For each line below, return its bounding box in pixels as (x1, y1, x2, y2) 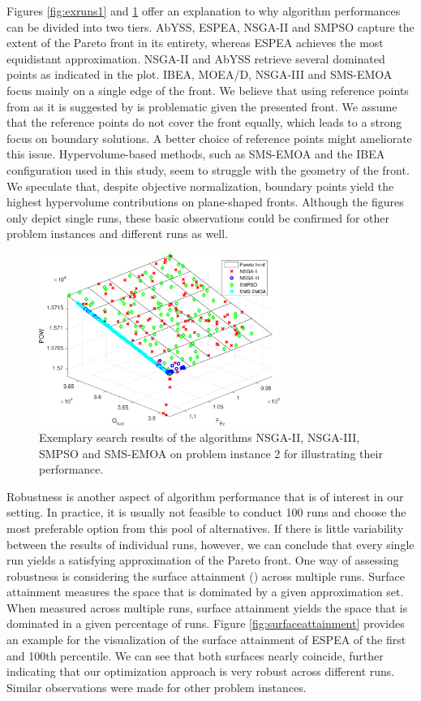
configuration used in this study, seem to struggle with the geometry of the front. (6, 161, 410, 178)
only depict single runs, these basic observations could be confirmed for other (6, 209, 389, 226)
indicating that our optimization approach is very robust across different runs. (6, 663, 395, 680)
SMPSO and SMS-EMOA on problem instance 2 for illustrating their (39, 444, 383, 461)
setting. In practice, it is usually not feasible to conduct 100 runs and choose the (6, 504, 406, 521)
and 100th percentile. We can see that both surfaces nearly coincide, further (6, 647, 384, 664)
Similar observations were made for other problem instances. (6, 678, 307, 695)
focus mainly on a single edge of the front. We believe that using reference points (6, 81, 409, 98)
